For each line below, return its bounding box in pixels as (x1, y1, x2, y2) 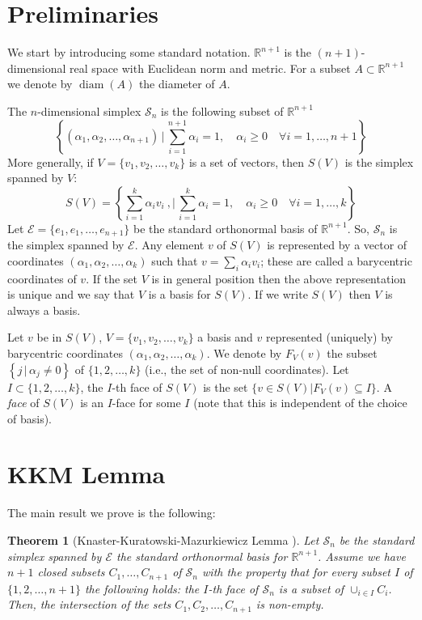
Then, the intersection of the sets (7, 596, 171, 613)
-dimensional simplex (37, 102, 141, 119)
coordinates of (7, 270, 77, 287)
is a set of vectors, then (188, 153, 305, 170)
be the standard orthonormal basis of (133, 219, 318, 236)
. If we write (247, 286, 308, 303)
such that (151, 252, 198, 269)
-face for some (112, 394, 181, 411)
